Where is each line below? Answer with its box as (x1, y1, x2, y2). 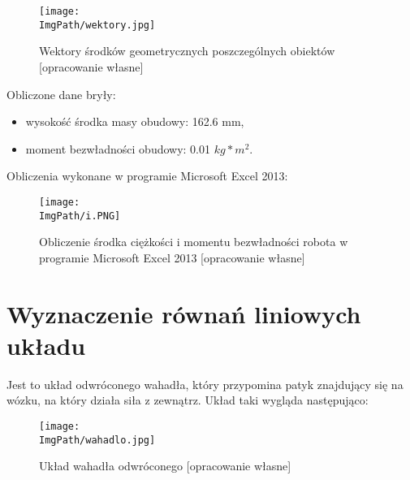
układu (6, 328, 86, 361)
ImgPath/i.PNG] (39, 210, 121, 222)
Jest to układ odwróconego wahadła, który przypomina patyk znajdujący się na (6, 375, 404, 392)
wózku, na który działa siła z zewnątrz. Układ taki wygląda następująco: (6, 391, 369, 409)
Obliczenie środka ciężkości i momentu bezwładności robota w (39, 233, 348, 250)
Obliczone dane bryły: (6, 85, 116, 102)
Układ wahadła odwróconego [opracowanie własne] (39, 457, 291, 474)
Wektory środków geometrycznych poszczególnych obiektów (39, 42, 335, 59)
